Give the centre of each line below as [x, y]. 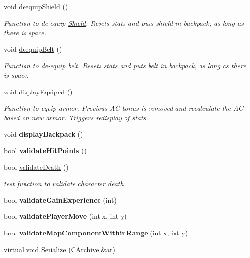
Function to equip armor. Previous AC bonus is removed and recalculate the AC [124, 108]
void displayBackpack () [44, 134]
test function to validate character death [64, 183]
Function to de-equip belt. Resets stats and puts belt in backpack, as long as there [125, 65]
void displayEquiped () [38, 91]
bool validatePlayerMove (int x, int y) [65, 216]
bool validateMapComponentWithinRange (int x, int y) [96, 232]
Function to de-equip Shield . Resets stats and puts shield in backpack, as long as [124, 23]
